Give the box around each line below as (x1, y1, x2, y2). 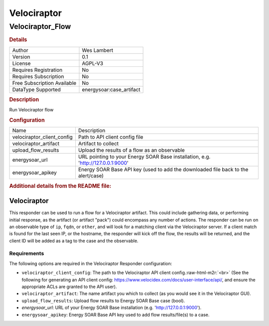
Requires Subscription (12, 73, 64, 80)
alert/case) (78, 172, 104, 179)
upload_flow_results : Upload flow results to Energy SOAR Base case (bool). (21, 298, 185, 304)
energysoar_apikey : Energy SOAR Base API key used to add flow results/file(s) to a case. (21, 312, 210, 318)
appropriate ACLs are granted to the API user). (21, 284, 117, 290)
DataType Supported (12, 86, 61, 93)
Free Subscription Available (12, 79, 77, 86)
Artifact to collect (78, 140, 119, 147)
